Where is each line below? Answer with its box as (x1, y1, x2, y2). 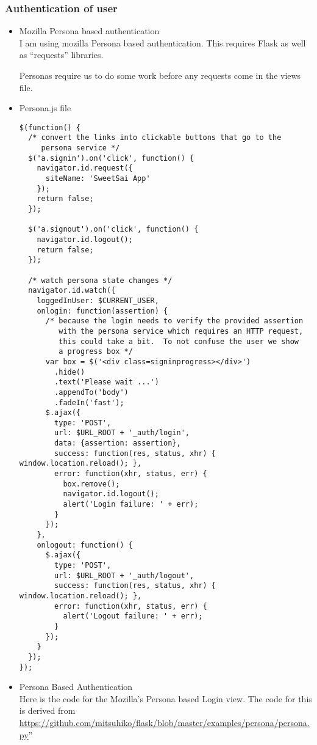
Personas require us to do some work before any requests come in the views (19, 69, 301, 81)
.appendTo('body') (54, 387, 129, 397)
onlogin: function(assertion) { (37, 306, 168, 315)
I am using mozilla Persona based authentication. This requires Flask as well (19, 36, 306, 49)
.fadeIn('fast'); (54, 398, 124, 407)
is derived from (19, 704, 76, 717)
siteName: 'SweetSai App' (45, 174, 151, 183)
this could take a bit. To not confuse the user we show (59, 337, 299, 346)
